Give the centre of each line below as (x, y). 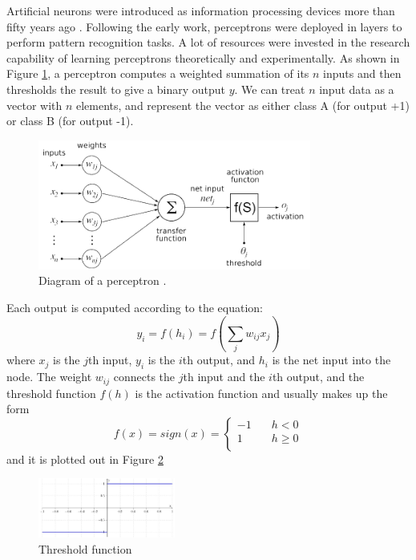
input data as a (357, 89)
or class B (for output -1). (70, 121)
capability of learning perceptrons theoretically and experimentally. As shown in (203, 57)
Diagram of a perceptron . (103, 280)
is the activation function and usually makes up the (261, 393)
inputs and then (362, 73)
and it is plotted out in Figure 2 (85, 459)
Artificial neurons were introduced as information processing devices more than (201, 10)
